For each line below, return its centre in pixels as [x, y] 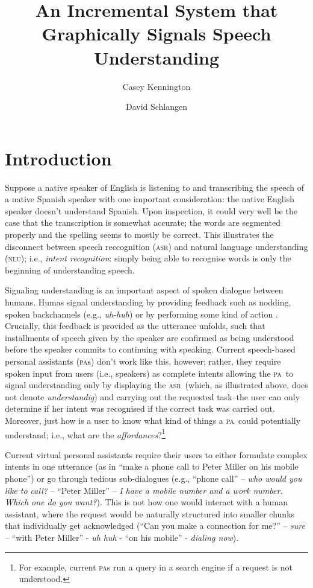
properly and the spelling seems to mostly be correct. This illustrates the [139, 234]
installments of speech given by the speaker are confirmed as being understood [150, 337]
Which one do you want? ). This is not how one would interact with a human [146, 502]
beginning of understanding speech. [70, 270]
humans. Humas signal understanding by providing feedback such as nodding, [148, 302]
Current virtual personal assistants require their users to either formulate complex [156, 454]
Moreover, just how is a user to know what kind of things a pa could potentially [153, 420]
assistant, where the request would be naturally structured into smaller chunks [150, 513]
